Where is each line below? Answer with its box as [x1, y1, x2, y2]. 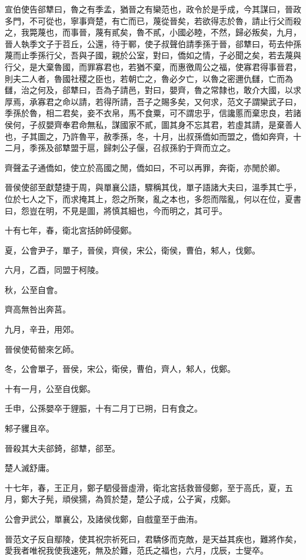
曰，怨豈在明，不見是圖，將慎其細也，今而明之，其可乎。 [5, 204, 227, 216]
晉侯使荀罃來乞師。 [5, 342, 79, 355]
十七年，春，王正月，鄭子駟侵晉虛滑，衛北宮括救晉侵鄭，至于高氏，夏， [5, 481, 285, 493]
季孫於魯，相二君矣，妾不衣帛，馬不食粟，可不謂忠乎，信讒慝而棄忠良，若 [5, 107, 293, 119]
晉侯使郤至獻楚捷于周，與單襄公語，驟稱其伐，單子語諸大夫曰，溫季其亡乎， [5, 181, 301, 193]
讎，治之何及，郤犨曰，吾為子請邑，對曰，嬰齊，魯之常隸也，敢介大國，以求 [5, 84, 301, 96]
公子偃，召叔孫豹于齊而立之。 [119, 141, 235, 154]
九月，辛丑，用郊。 [5, 323, 79, 335]
